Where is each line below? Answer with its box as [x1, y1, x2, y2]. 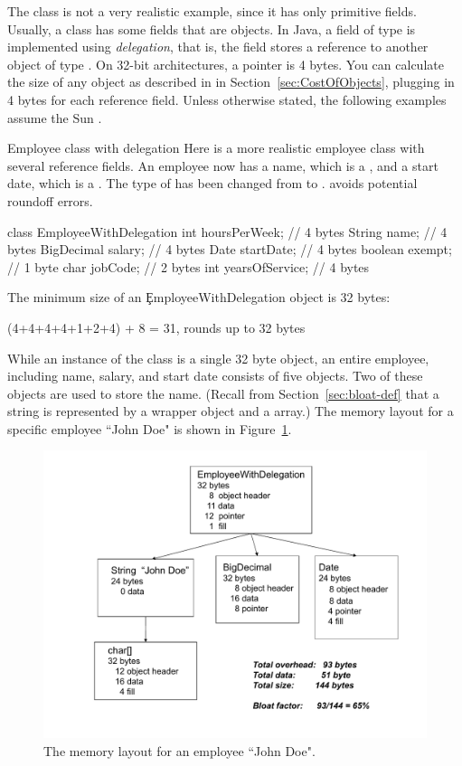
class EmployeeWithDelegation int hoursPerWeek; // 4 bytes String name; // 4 [7, 222, 448, 241]
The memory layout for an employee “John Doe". [43, 742, 316, 761]
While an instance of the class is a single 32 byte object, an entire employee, [7, 348, 429, 367]
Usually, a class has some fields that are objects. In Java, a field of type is [7, 19, 416, 38]
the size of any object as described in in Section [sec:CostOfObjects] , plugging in [7, 72, 455, 91]
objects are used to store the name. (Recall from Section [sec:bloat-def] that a [7, 383, 439, 402]
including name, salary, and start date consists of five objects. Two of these [7, 366, 423, 385]
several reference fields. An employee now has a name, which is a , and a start [7, 156, 438, 175]
